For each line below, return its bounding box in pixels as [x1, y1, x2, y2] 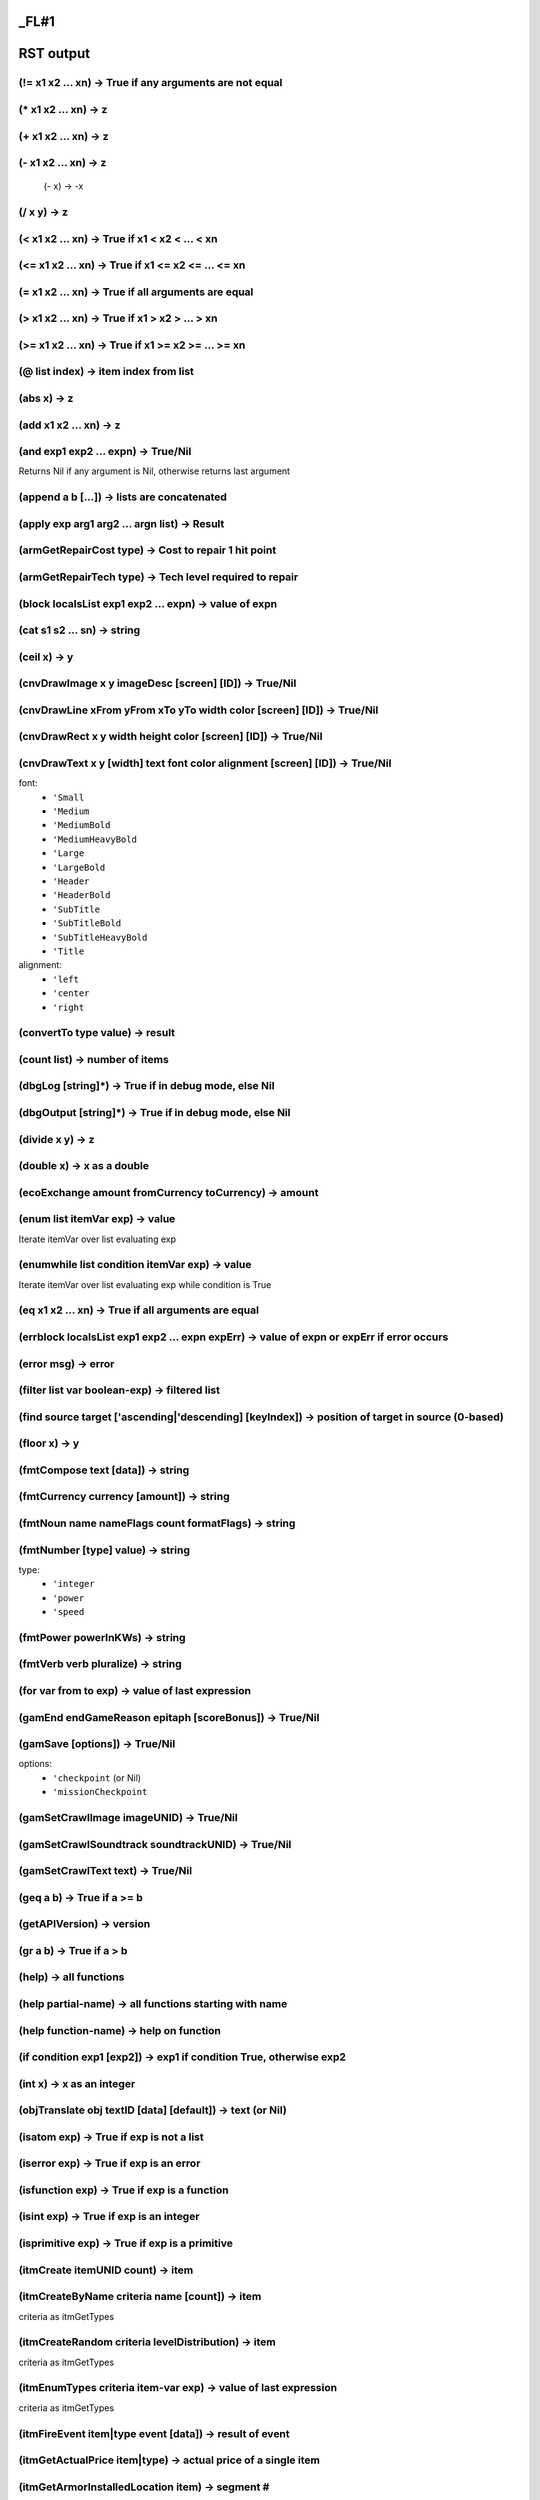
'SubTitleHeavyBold [52, 931, 148, 943]
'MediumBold [52, 820, 111, 831]
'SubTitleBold [52, 918, 122, 929]
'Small [52, 791, 85, 803]
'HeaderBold [52, 890, 111, 901]
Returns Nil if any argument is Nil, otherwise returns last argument [18, 465, 290, 477]
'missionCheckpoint [52, 1786, 148, 1798]
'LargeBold [52, 861, 106, 873]
